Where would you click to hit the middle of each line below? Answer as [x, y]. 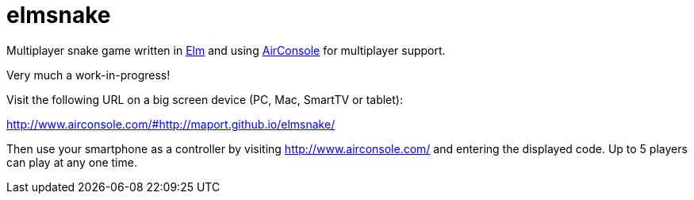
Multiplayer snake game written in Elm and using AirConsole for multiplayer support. [226, 50]
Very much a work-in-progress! [88, 75]
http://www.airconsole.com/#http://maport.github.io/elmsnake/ [171, 124]
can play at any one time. [72, 162]
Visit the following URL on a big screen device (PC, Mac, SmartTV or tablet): [205, 99]
